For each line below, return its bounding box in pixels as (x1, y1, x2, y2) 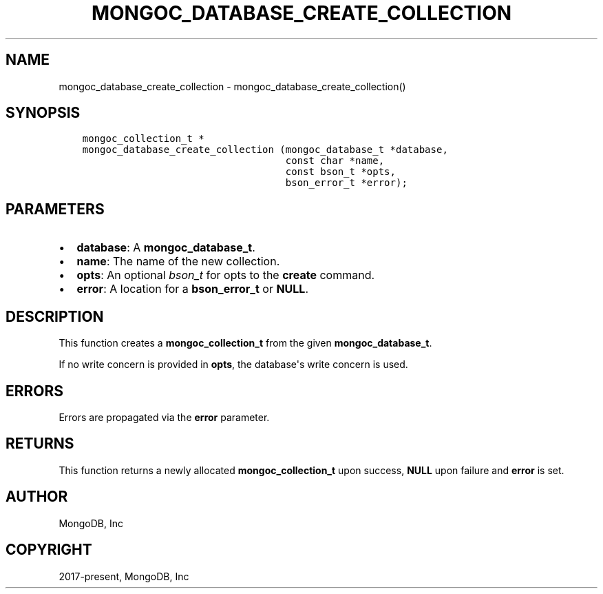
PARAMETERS (6, 200, 105, 218)
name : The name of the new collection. (76, 254, 280, 269)
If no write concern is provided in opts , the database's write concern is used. (59, 358, 408, 371)
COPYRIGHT (6, 541, 92, 559)
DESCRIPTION (6, 307, 104, 325)
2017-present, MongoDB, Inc (59, 570, 189, 582)
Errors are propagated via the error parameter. (59, 411, 270, 423)
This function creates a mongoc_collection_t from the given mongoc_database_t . (59, 337, 432, 349)
